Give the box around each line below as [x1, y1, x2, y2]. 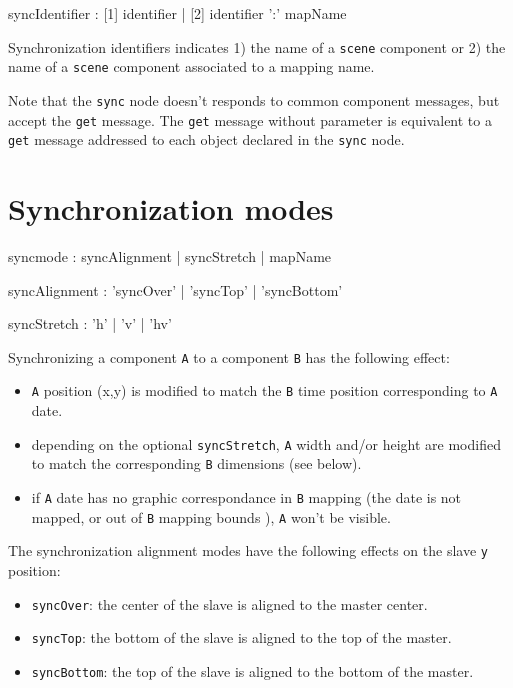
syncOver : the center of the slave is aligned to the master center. [31, 593, 428, 614]
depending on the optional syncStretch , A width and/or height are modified [31, 433, 501, 454]
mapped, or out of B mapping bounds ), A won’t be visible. [31, 506, 391, 527]
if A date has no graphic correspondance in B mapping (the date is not [31, 487, 462, 507]
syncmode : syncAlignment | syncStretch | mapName [8, 246, 332, 266]
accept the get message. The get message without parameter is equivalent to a [8, 109, 492, 130]
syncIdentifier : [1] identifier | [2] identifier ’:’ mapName [8, 3, 347, 23]
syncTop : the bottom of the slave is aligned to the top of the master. [31, 627, 452, 648]
